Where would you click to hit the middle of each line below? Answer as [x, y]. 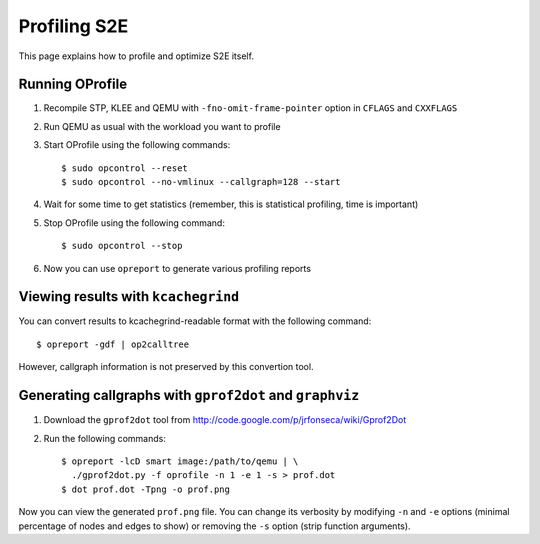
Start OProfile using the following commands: [137, 145]
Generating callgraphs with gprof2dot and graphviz [189, 395]
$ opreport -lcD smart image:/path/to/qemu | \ [180, 461]
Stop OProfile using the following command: [134, 222]
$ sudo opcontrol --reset [125, 168]
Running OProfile [73, 84]
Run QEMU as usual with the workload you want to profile [162, 126]
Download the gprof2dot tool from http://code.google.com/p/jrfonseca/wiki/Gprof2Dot [225, 420]
